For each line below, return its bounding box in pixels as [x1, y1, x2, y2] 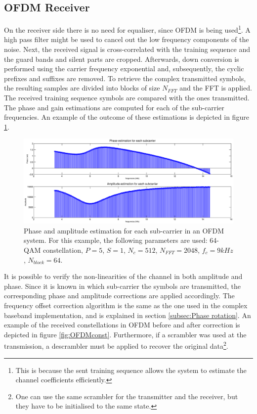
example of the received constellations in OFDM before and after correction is [4, 320, 240, 330]
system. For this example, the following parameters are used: [24, 235, 208, 245]
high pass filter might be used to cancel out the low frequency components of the [4, 34, 249, 45]
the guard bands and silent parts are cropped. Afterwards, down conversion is [4, 53, 239, 64]
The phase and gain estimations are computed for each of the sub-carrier [4, 102, 224, 112]
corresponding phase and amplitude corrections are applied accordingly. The [4, 290, 235, 301]
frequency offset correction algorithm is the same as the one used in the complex [4, 300, 248, 310]
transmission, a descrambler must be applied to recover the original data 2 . [4, 339, 228, 351]
